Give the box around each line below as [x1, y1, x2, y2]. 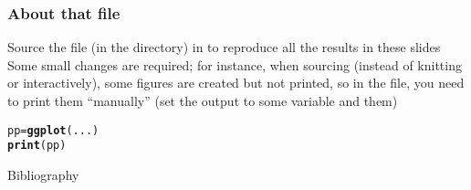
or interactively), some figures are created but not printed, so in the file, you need [7, 73, 465, 92]
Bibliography [7, 164, 79, 184]
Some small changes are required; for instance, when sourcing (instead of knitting [7, 55, 462, 74]
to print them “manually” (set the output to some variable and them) [7, 91, 398, 110]
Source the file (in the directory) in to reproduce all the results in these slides [7, 37, 441, 57]
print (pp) [7, 139, 67, 153]
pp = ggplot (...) [7, 123, 99, 137]
